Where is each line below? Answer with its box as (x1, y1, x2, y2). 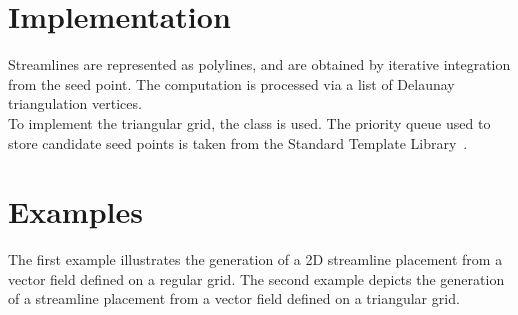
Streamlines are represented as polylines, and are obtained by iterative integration (8, 54, 511, 75)
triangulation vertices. (8, 93, 142, 114)
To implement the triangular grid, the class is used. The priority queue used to (8, 112, 491, 133)
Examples (8, 191, 143, 232)
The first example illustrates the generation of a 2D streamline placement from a (8, 249, 503, 270)
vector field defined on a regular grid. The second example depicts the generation (8, 268, 505, 289)
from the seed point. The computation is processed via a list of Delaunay (8, 73, 455, 94)
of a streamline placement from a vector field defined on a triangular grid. (8, 288, 460, 309)
